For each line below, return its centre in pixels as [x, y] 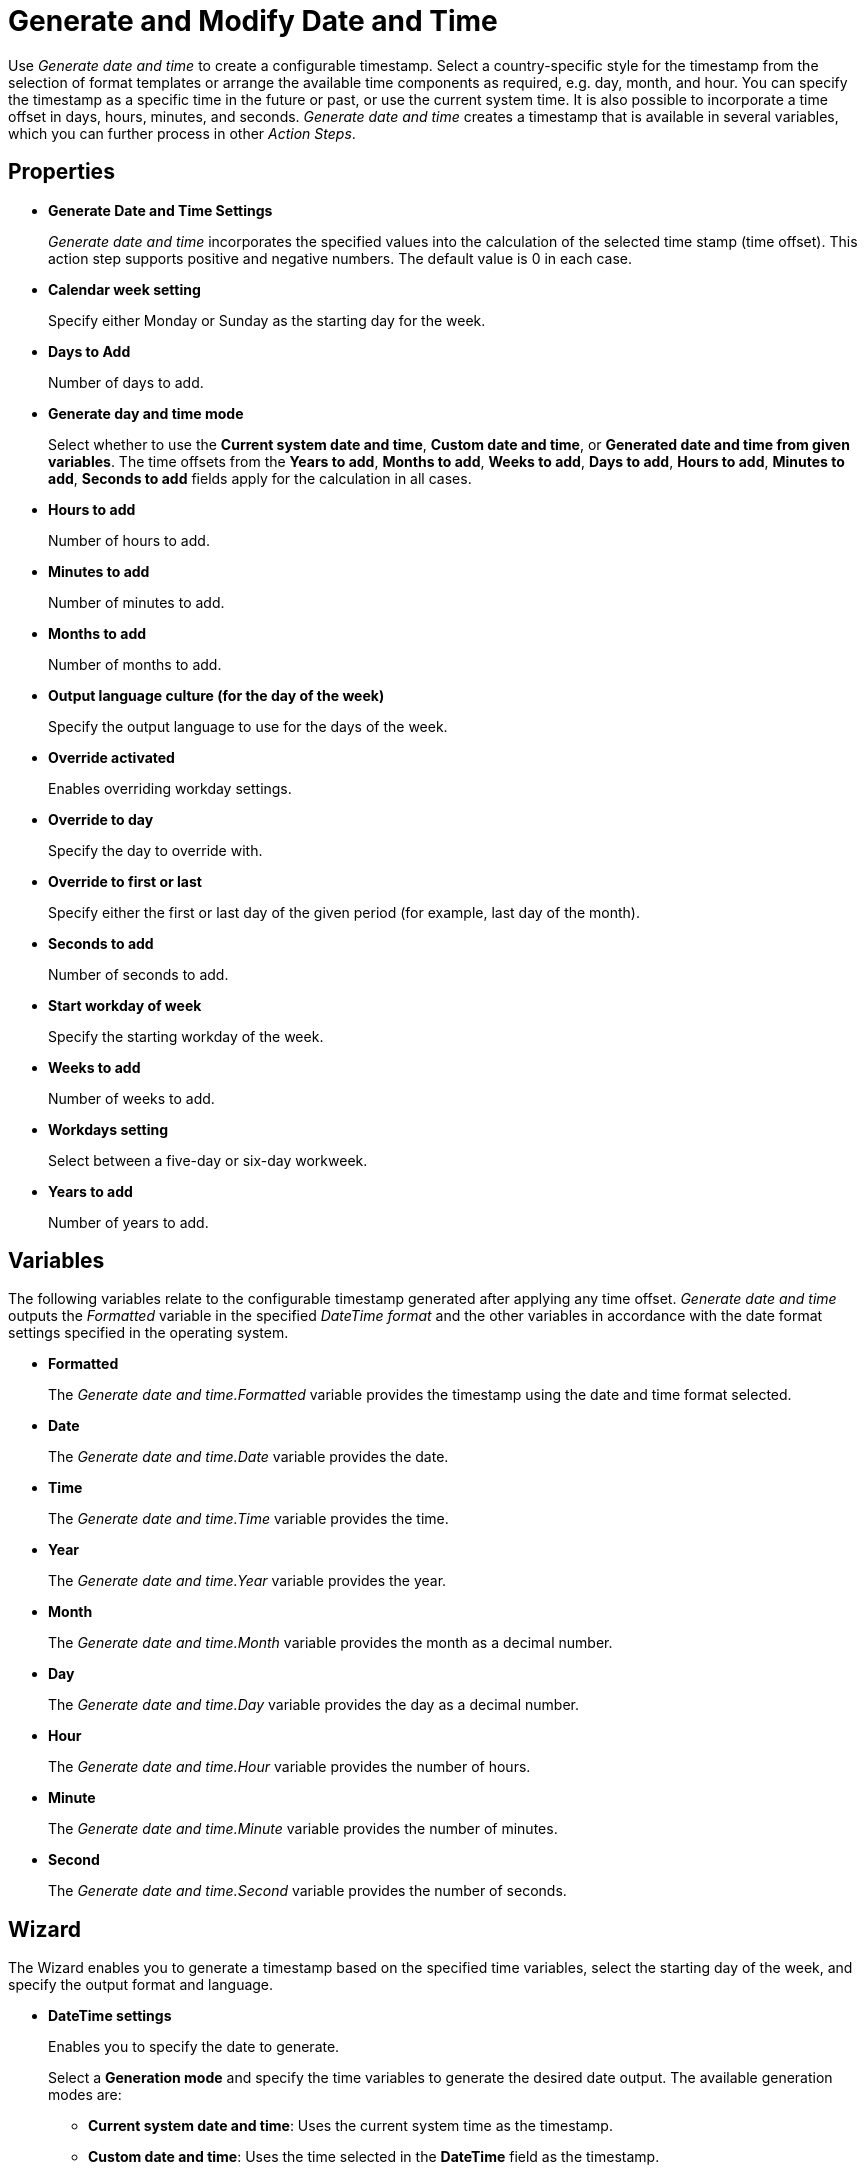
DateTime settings [110, 2016]
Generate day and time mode [146, 413]
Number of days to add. [126, 382]
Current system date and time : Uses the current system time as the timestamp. [350, 2126]
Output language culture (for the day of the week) [216, 695]
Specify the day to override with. [155, 850]
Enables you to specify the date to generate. [194, 2047]
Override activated [111, 757]
